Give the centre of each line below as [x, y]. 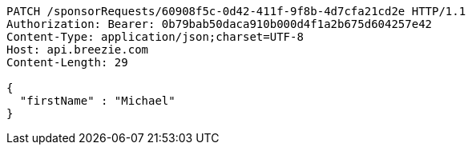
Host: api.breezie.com [78, 50]
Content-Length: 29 [67, 62]
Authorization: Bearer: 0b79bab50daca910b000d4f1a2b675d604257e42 [220, 24]
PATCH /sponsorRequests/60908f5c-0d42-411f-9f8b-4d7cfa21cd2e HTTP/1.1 [236, 11]
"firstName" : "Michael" [97, 101]
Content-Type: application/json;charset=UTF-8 [155, 37]
